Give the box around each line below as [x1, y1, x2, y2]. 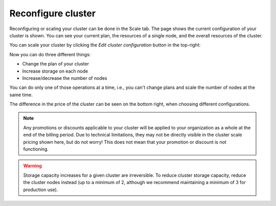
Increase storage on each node [22, 68, 88, 74]
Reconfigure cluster [9, 8, 96, 19]
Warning [23, 163, 42, 169]
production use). [23, 187, 58, 193]
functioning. [23, 146, 49, 152]
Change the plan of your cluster [22, 61, 89, 67]
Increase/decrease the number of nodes [22, 75, 107, 81]
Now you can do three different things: [9, 51, 91, 57]
